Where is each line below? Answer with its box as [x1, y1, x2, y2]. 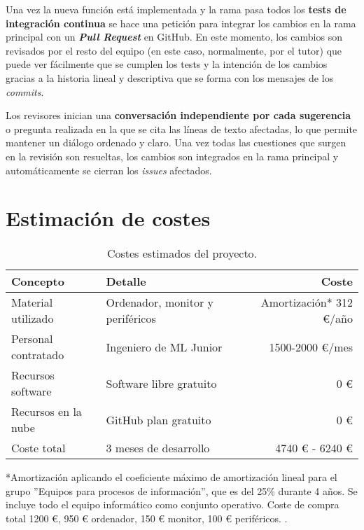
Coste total [11, 440, 66, 456]
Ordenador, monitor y [106, 294, 213, 311]
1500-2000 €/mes [269, 338, 353, 355]
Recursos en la [11, 403, 82, 420]
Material [11, 294, 53, 311]
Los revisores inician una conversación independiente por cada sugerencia [6, 108, 351, 123]
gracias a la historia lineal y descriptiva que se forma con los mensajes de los [6, 70, 334, 85]
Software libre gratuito [106, 375, 217, 391]
